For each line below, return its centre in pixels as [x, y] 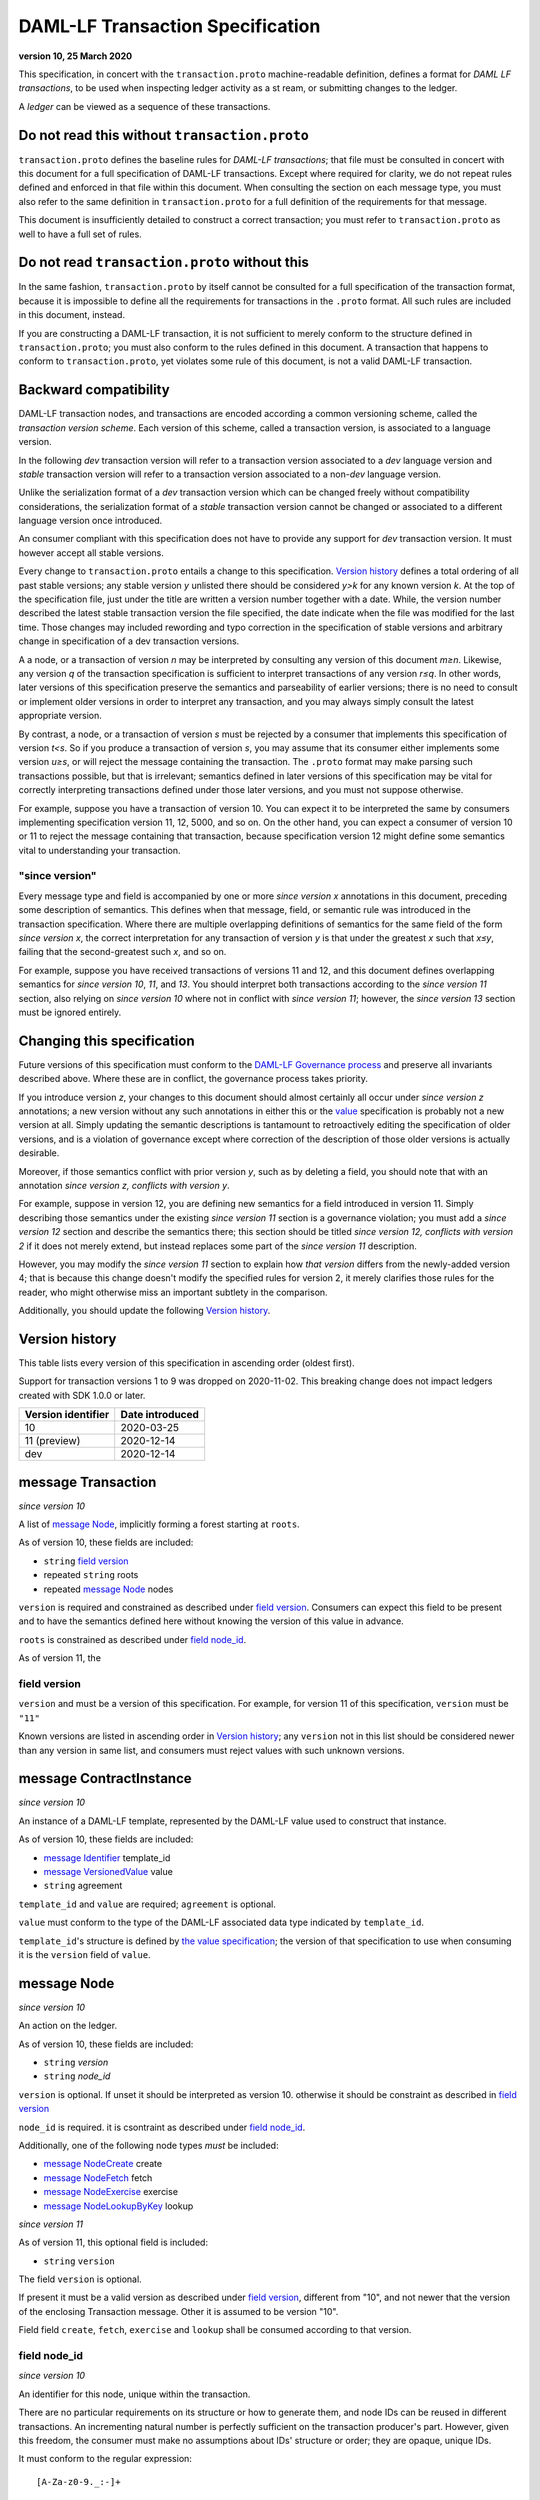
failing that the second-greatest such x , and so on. [122, 952]
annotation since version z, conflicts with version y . [124, 1185]
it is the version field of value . [84, 1954]
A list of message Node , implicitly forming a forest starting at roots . [159, 1524]
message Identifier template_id [107, 1857]
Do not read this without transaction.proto [163, 135]
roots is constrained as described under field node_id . [132, 1639]
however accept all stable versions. [91, 552]
